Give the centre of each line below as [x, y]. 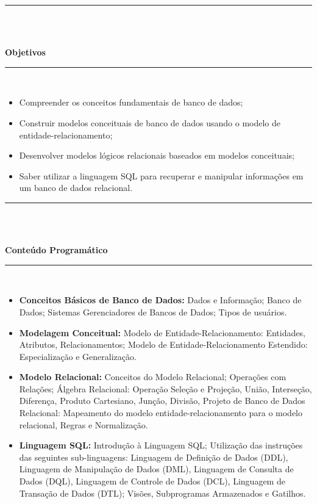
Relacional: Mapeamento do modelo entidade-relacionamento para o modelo [161, 413]
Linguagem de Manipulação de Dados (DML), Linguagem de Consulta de [156, 469]
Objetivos [25, 52]
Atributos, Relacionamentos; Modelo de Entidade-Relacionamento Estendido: [163, 344]
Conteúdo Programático [56, 250]
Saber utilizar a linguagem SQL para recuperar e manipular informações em [161, 175]
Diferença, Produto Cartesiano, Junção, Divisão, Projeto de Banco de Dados [162, 401]
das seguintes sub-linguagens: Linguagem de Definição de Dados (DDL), [154, 457]
